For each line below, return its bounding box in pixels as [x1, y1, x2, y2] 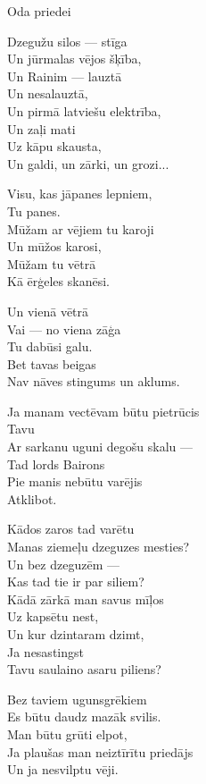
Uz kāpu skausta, [7, 137, 102, 156]
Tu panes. [7, 201, 61, 220]
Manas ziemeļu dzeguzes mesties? [7, 537, 190, 556]
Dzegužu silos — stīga [7, 31, 128, 50]
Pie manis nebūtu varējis [7, 472, 143, 491]
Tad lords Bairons [7, 454, 105, 473]
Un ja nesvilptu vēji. [7, 760, 119, 779]
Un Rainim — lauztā [7, 66, 122, 85]
